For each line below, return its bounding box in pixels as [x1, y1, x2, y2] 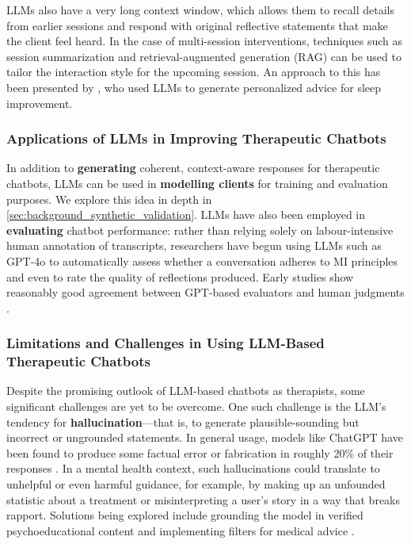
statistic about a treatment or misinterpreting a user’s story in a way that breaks [6, 491, 401, 508]
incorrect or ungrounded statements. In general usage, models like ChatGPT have [6, 429, 403, 446]
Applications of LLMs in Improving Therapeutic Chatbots [6, 128, 386, 148]
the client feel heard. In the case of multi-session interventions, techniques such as [6, 33, 402, 49]
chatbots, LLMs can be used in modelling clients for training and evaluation [6, 174, 388, 191]
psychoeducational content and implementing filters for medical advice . [6, 522, 355, 538]
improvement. [6, 94, 73, 111]
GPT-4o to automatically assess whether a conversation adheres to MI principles [6, 252, 398, 269]
